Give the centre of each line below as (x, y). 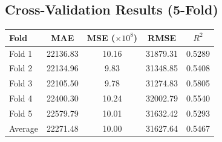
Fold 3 (21, 83)
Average (24, 128)
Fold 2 (21, 68)
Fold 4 (21, 98)
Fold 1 (21, 53)
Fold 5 (21, 113)
